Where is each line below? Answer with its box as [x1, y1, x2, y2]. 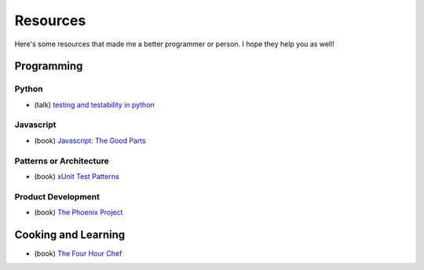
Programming [14, 60, 83, 73]
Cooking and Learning [14, 228, 126, 241]
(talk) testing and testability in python [34, 100, 155, 109]
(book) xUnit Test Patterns [34, 171, 119, 181]
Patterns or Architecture [14, 155, 109, 166]
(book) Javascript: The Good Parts [34, 136, 147, 145]
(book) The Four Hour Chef [34, 249, 122, 258]
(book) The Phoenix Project [34, 208, 123, 217]
